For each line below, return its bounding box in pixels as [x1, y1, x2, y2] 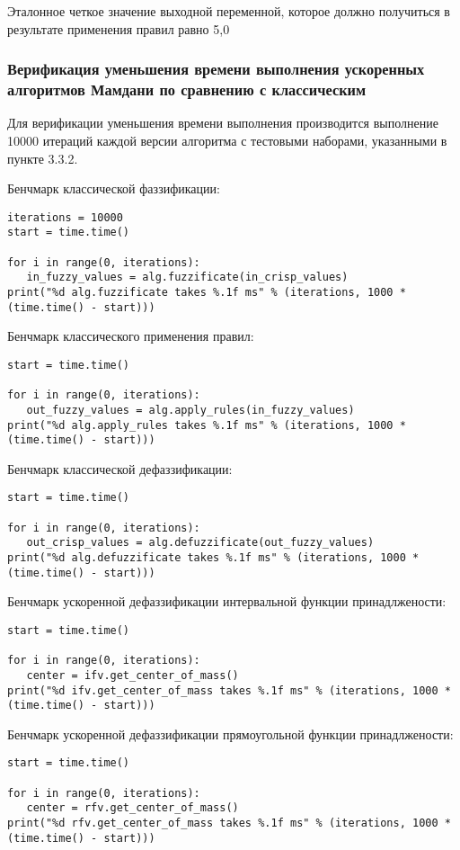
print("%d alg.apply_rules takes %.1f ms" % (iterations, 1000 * [7, 418, 406, 432]
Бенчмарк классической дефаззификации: [7, 459, 233, 478]
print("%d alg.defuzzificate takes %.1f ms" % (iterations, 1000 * [7, 551, 420, 565]
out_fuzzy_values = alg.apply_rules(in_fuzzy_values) [26, 403, 355, 416]
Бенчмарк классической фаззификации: [7, 179, 220, 198]
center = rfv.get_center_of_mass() [26, 801, 239, 815]
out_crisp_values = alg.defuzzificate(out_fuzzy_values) [26, 536, 375, 550]
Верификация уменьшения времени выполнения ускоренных [7, 58, 425, 80]
